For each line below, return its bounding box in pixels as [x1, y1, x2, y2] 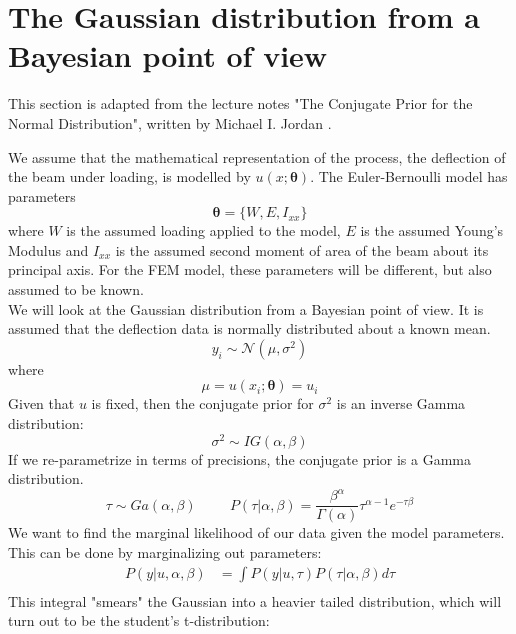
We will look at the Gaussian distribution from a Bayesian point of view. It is [8, 298, 484, 319]
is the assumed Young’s [360, 220, 504, 241]
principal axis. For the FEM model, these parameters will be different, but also [8, 259, 492, 280]
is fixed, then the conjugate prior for [91, 393, 314, 414]
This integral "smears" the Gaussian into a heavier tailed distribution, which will [8, 590, 502, 611]
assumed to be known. [8, 279, 144, 300]
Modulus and [8, 239, 89, 260]
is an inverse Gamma [336, 393, 466, 414]
